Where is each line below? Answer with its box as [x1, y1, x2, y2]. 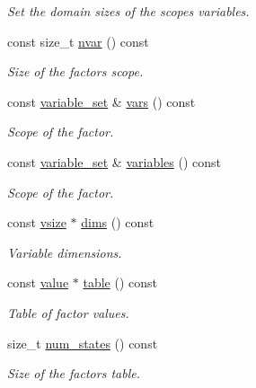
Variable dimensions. [7, 242, 122, 261]
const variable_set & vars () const [7, 92, 196, 110]
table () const [83, 273, 157, 292]
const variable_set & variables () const [7, 152, 221, 171]
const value [7, 273, 69, 292]
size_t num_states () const [7, 333, 158, 352]
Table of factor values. [7, 303, 129, 322]
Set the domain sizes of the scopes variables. [7, 2, 250, 20]
